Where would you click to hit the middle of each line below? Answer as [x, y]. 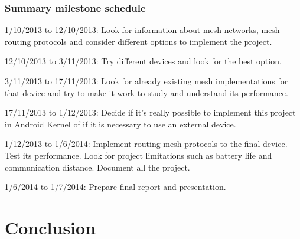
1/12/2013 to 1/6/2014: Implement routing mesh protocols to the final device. [146, 144]
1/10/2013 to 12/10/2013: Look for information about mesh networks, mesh [142, 30]
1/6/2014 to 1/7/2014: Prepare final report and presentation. [115, 187]
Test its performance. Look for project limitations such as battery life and [138, 155]
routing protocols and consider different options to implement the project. [138, 41]
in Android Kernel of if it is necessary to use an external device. [120, 124]
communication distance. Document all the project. [97, 167]
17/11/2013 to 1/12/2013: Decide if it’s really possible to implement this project [150, 112]
